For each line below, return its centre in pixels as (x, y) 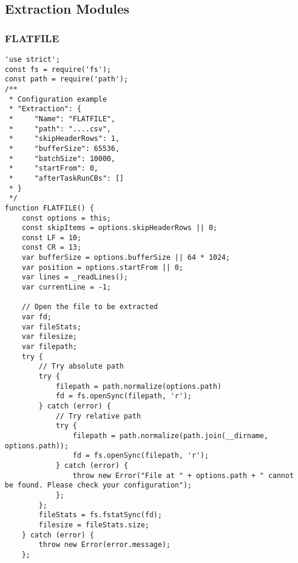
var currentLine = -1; (66, 287)
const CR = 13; (51, 248)
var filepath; (49, 347)
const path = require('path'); (66, 79)
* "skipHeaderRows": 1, (64, 139)
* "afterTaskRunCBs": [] (66, 178)
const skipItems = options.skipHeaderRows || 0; (119, 228)
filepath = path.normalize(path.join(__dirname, (170, 435)
